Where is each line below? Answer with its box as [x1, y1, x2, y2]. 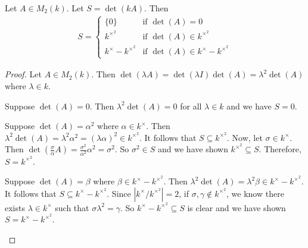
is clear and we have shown [187, 201, 286, 214]
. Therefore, [259, 143, 301, 155]
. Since [107, 187, 131, 199]
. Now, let [227, 131, 263, 143]
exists [5, 201, 25, 214]
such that [55, 201, 89, 214]
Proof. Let [5, 68, 42, 80]
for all [180, 99, 202, 112]
